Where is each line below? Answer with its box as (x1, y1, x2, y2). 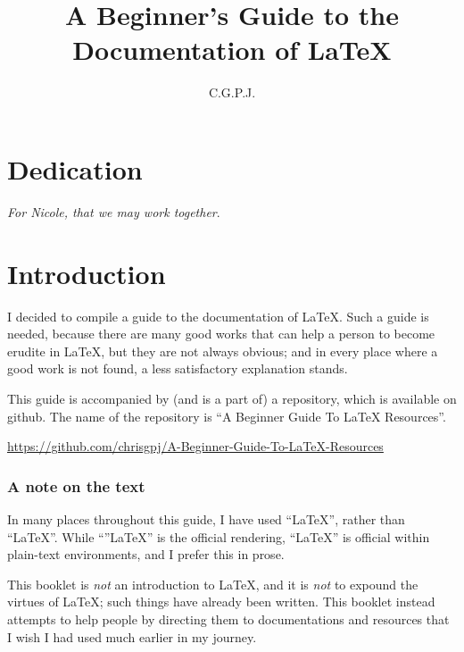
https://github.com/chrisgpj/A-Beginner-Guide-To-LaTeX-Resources (7, 437, 384, 456)
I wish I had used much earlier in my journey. (7, 627, 257, 646)
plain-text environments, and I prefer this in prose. (7, 545, 285, 564)
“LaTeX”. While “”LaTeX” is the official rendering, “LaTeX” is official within (7, 527, 430, 546)
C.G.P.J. (208, 83, 256, 102)
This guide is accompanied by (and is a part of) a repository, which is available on (7, 389, 457, 407)
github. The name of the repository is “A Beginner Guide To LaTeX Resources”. (7, 406, 446, 425)
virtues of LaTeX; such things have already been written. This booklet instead (7, 592, 435, 611)
